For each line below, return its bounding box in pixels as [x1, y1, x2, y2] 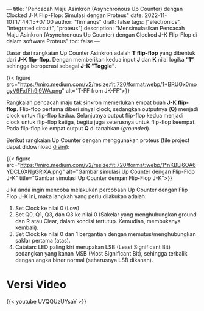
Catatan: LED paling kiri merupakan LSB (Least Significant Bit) [15, 243, 171, 251]
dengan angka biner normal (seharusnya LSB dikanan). [15, 256, 153, 263]
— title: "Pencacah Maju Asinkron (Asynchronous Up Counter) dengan [6, 5, 183, 12]
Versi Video [6, 277, 67, 291]
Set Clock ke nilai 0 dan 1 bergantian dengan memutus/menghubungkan [15, 231, 196, 237]
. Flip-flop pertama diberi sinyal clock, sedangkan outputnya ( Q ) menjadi [16, 105, 199, 112]
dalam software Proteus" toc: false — [6, 38, 100, 45]
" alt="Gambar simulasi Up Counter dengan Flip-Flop [62, 168, 195, 175]
